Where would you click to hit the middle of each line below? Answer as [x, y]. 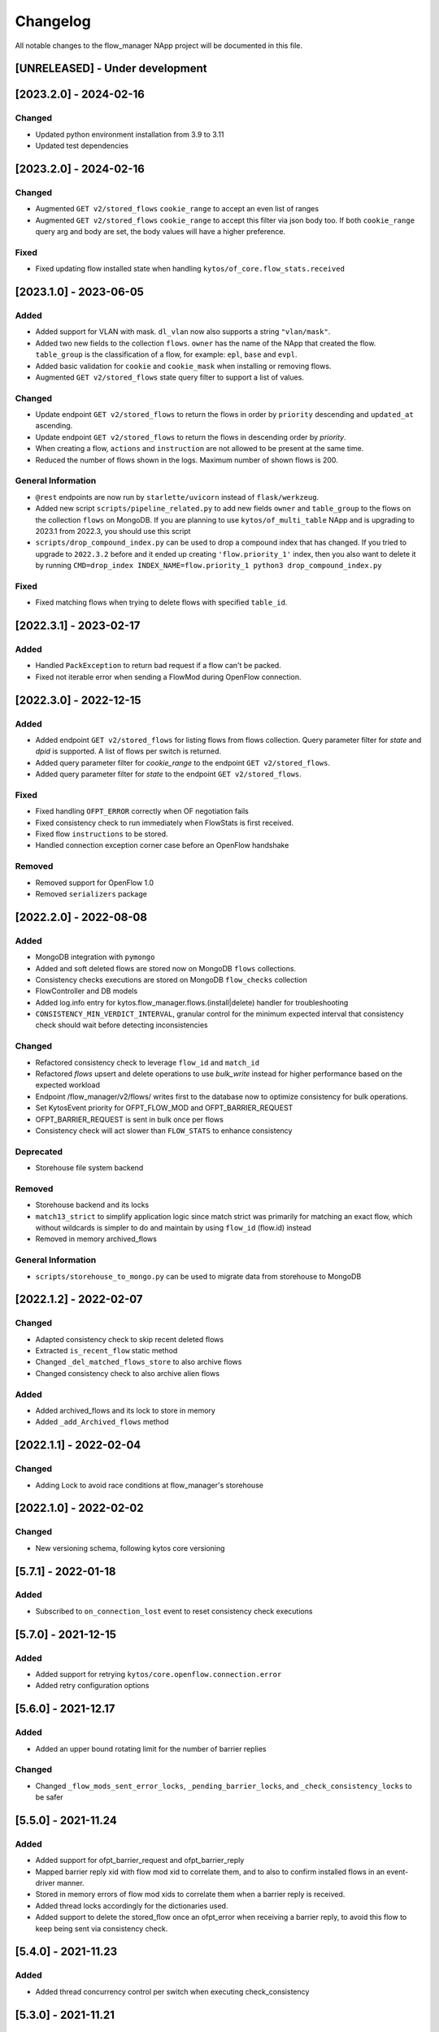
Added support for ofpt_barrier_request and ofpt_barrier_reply [140, 1860]
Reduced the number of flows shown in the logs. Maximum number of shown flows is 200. [187, 460]
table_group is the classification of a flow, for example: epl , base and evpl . [166, 354]
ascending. [54, 426]
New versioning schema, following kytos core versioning [130, 1548]
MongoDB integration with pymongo [95, 957]
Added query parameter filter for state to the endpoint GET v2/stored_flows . [169, 774]
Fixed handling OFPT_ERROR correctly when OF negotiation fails [142, 811]
